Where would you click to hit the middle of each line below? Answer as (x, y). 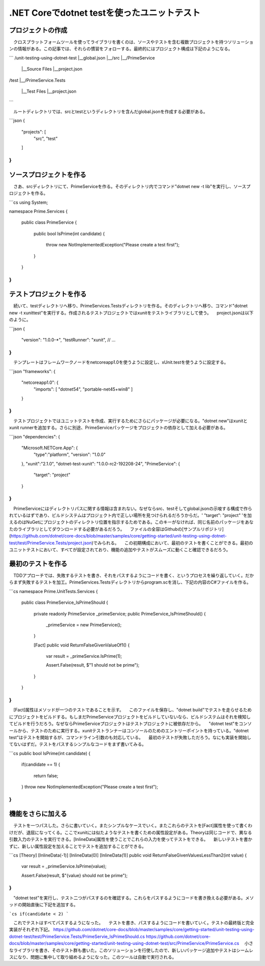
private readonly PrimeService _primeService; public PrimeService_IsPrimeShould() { (120, 614)
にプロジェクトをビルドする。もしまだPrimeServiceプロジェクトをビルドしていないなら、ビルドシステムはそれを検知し (130, 717)
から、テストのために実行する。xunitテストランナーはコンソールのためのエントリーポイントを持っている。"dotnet (133, 730)
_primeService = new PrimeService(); (84, 625)
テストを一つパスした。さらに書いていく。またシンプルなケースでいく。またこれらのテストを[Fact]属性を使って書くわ (133, 826)
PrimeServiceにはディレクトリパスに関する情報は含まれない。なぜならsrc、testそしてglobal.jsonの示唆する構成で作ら (132, 509)
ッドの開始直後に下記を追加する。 (43, 905)
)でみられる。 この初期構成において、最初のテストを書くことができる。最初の (172, 543)
